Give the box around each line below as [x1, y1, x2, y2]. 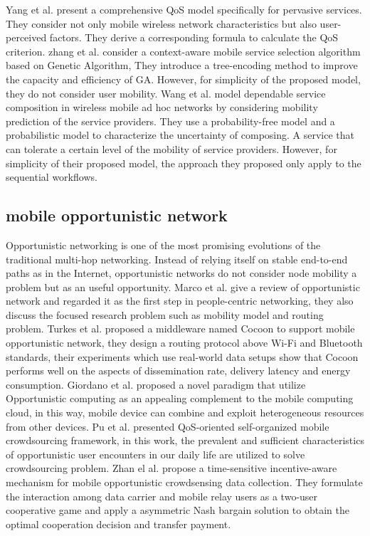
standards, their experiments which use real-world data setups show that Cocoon [6, 349, 359, 364]
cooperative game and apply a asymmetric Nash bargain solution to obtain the [6, 503, 349, 517]
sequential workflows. [6, 169, 97, 184]
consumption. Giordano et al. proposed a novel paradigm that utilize [6, 377, 306, 392]
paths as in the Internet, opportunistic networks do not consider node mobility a [6, 266, 357, 280]
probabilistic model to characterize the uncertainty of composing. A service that [6, 127, 355, 142]
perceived [6, 30, 47, 45]
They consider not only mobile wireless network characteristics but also [6, 16, 317, 31]
